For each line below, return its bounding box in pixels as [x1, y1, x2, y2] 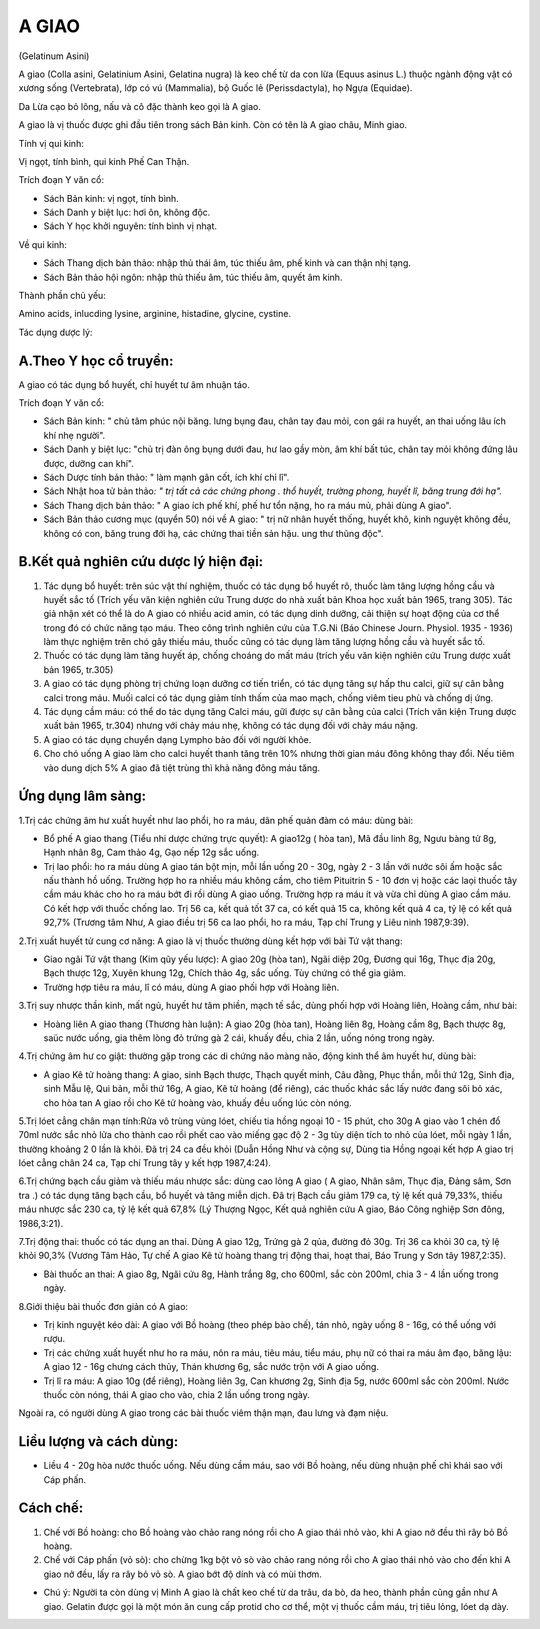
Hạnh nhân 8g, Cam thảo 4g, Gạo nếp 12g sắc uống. [43, 846, 260, 859]
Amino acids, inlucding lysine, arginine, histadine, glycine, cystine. [18, 308, 292, 320]
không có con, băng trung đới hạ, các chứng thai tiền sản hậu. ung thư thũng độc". [43, 527, 384, 539]
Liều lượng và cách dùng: [18, 1433, 179, 1450]
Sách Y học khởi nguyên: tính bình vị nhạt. [43, 220, 218, 232]
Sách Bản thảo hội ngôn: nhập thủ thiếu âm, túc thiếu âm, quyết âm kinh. [43, 271, 343, 283]
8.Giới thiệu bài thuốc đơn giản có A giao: [18, 1300, 189, 1312]
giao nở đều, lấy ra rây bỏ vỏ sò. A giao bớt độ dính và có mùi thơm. [43, 1568, 322, 1580]
